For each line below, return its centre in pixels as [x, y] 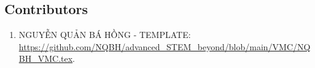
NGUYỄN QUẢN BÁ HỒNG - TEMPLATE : [105, 35]
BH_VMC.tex [46, 59]
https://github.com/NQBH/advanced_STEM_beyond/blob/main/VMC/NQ [165, 46]
